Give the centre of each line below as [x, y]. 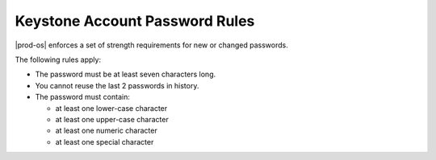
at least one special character [105, 142]
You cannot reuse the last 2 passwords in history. [117, 85]
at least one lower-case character [111, 108]
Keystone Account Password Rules [135, 21]
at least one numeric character [106, 131]
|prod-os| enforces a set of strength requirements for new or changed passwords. [151, 45]
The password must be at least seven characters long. [126, 74]
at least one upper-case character [112, 119]
